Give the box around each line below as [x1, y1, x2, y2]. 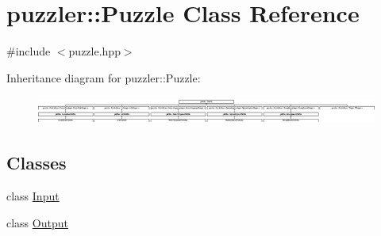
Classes [6, 150, 67, 175]
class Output [6, 214, 68, 230]
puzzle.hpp [68, 43, 121, 59]
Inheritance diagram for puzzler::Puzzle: [6, 69, 201, 86]
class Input [6, 188, 60, 204]
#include [6, 43, 51, 59]
